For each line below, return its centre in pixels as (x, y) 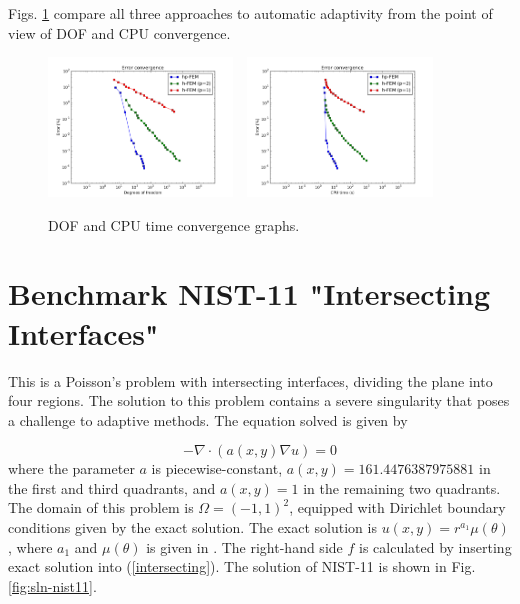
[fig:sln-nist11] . (52, 585)
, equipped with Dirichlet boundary (397, 507)
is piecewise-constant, (217, 468)
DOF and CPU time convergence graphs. (174, 224)
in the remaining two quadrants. (402, 487)
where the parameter (71, 468)
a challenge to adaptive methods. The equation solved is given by (208, 419)
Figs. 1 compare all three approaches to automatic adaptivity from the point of (250, 13)
